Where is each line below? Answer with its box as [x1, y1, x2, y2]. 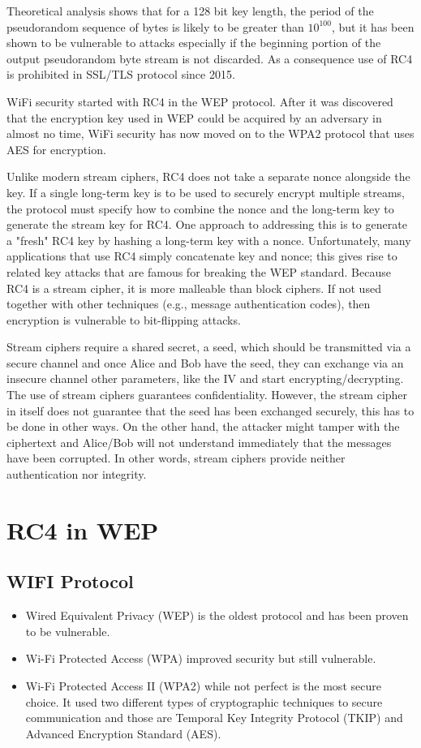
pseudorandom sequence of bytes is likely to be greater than [6, 18, 304, 35]
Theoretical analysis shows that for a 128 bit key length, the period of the [6, 2, 374, 19]
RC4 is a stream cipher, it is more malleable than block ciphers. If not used [6, 279, 381, 296]
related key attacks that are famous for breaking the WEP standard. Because [6, 263, 391, 280]
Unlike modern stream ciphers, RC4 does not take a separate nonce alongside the [6, 168, 410, 185]
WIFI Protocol [6, 569, 134, 594]
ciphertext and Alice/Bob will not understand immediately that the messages [6, 433, 392, 450]
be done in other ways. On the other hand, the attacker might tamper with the [6, 418, 400, 435]
